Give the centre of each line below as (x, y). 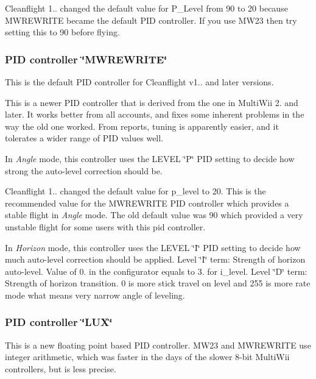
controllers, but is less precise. (61, 368)
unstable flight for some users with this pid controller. (105, 226)
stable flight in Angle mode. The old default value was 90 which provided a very (154, 215)
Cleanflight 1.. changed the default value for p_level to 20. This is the (135, 191)
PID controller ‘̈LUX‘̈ (59, 322)
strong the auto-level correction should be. (84, 170)
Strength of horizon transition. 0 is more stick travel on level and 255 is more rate (158, 283)
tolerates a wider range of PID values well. (84, 138)
